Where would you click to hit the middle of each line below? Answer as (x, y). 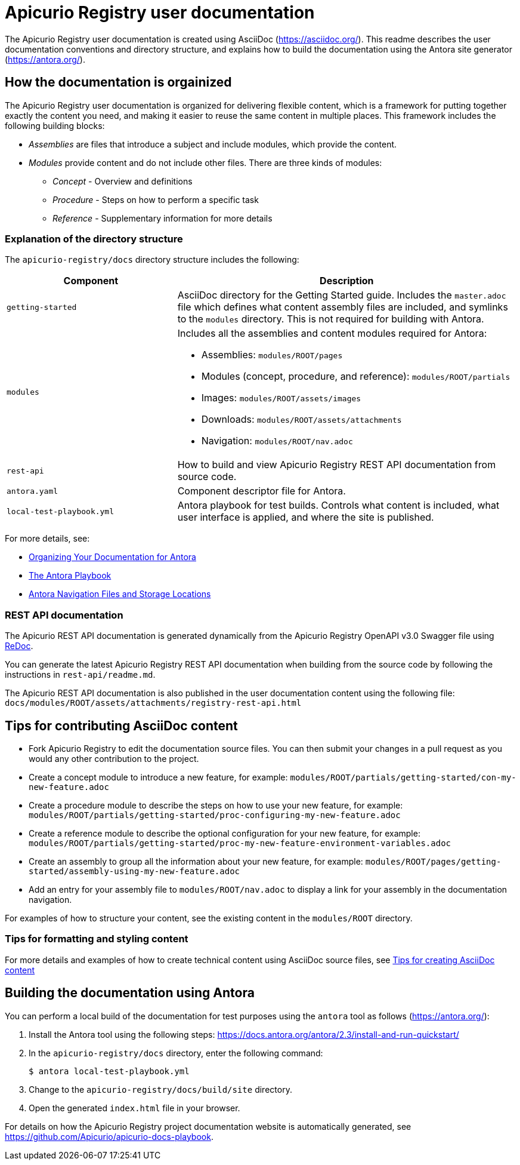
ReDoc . (19, 646)
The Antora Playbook (70, 576)
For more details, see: (47, 539)
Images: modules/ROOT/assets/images (281, 398)
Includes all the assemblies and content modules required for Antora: (332, 333)
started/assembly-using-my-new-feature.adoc (134, 871)
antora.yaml (32, 491)
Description (347, 281)
